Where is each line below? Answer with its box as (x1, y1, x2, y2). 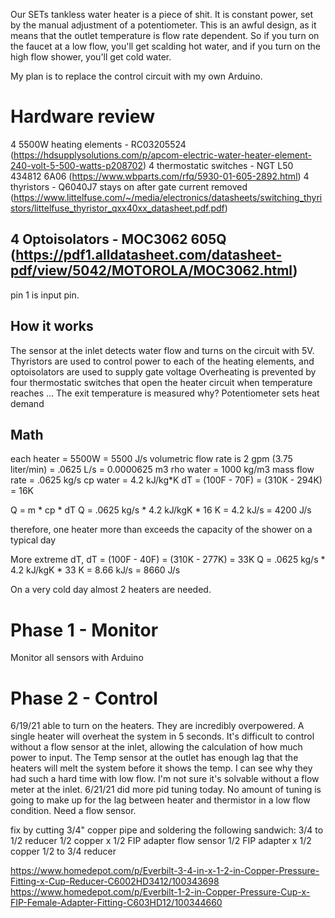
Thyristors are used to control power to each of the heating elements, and (10, 355, 315, 367)
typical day (10, 534, 57, 546)
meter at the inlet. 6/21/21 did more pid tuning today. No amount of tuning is (10, 784, 322, 796)
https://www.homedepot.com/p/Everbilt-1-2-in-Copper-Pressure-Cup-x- (10, 886, 311, 898)
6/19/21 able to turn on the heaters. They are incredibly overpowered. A (10, 720, 305, 732)
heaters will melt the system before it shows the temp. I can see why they (10, 762, 313, 774)
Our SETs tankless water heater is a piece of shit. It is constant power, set (10, 9, 314, 20)
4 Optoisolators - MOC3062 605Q (10, 231, 227, 248)
